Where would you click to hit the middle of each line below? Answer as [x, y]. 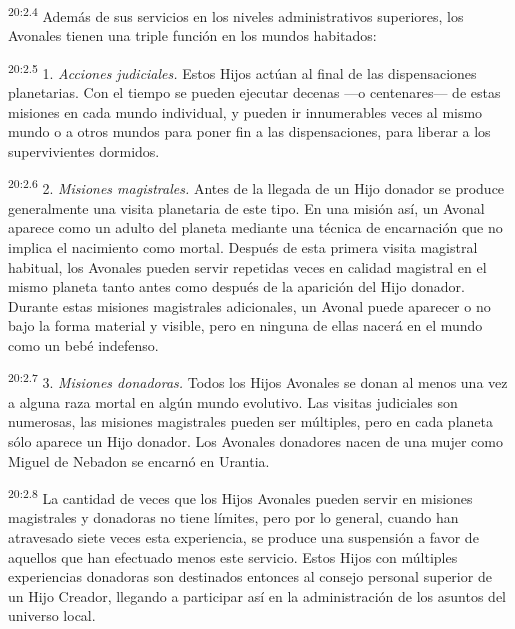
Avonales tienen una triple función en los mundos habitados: [192, 35]
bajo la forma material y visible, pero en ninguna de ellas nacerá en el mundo [245, 325]
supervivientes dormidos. [84, 150]
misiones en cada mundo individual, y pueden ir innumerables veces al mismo [245, 111]
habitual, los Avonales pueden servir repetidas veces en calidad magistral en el [247, 266]
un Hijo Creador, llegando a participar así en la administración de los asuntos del [257, 595]
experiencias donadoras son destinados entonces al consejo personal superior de [250, 576]
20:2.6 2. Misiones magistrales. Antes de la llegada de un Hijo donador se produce [256, 187]
